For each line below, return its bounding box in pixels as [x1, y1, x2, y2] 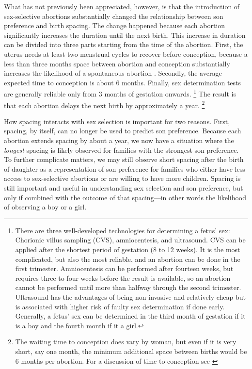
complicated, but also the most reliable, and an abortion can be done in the [15, 254, 240, 264]
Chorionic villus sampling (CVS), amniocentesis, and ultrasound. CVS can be [15, 235, 246, 245]
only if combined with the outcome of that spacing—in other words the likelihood [4, 192, 246, 202]
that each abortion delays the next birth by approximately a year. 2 [4, 98, 205, 110]
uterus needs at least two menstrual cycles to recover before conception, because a [4, 48, 248, 59]
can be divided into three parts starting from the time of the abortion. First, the [4, 39, 243, 49]
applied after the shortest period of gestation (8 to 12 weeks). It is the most [15, 244, 240, 254]
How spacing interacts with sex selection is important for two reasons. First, [4, 116, 230, 126]
